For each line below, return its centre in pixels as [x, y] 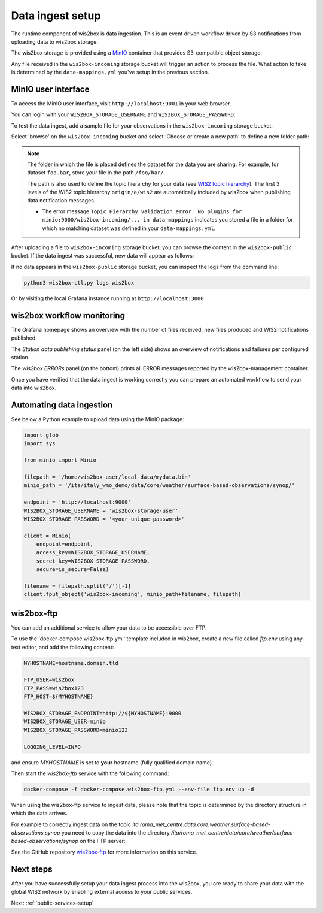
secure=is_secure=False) [73, 569]
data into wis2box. [34, 388]
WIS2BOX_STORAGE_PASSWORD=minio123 [76, 730]
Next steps [32, 869]
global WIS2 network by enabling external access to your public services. [102, 892]
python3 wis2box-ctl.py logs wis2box [79, 282]
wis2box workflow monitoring [68, 315]
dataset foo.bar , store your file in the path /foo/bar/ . [96, 173]
